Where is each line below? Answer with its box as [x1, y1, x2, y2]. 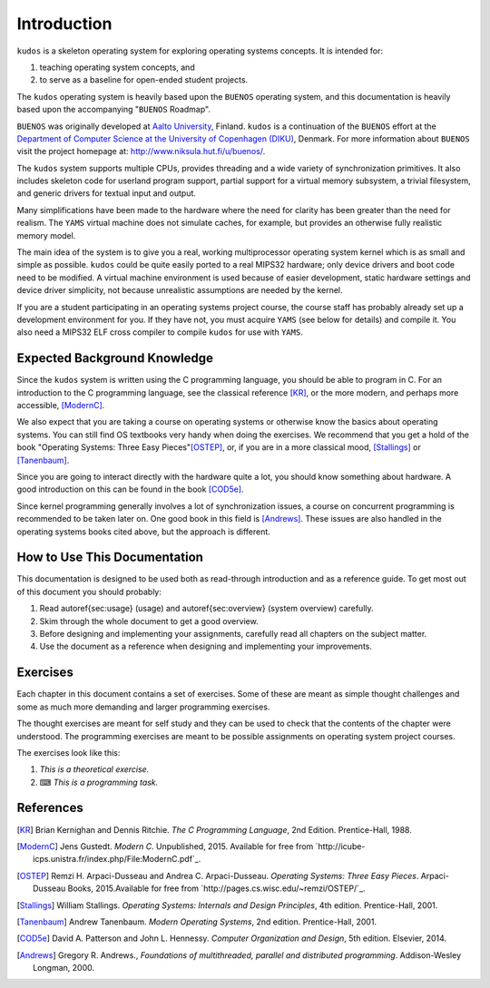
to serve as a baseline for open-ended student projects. [39, 74, 249, 85]
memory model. [16, 230, 76, 240]
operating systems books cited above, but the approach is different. [16, 526, 271, 537]
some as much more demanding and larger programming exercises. [16, 701, 270, 712]
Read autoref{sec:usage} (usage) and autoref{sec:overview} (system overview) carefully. [39, 603, 374, 614]
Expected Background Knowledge [16, 350, 213, 367]
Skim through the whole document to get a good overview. [39, 615, 259, 626]
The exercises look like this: [16, 747, 121, 758]
